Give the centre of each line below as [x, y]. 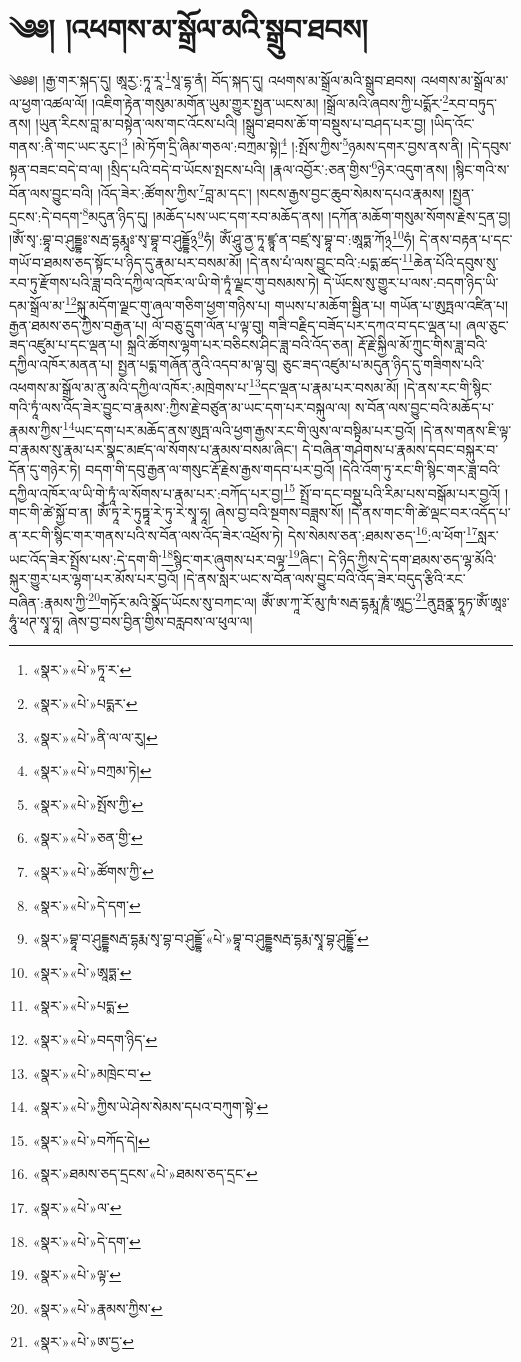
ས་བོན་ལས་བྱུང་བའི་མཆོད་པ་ [424, 406]
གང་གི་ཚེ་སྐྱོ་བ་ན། [51, 511]
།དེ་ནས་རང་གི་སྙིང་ [447, 387]
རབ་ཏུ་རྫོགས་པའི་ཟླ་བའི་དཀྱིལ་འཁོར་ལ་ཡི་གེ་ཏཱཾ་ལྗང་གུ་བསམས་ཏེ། [164, 281]
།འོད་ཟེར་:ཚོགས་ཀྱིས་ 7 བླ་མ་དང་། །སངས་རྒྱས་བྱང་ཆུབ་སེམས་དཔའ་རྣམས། [271, 191]
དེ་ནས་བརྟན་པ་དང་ [466, 238]
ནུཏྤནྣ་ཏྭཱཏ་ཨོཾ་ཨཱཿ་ [468, 601]
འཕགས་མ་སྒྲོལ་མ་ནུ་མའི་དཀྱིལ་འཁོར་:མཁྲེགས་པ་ [129, 387]
